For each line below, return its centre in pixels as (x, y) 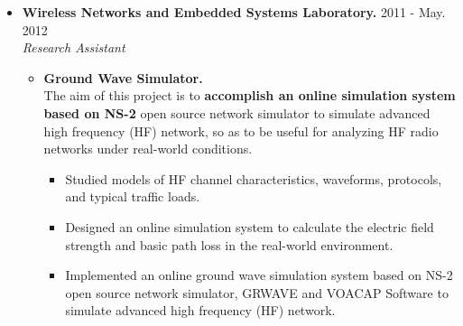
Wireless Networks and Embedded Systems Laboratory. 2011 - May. (234, 12)
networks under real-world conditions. (148, 149)
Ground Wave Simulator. (123, 77)
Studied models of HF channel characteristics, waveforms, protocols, (254, 178)
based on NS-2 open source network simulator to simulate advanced (237, 112)
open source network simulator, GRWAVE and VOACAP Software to (257, 292)
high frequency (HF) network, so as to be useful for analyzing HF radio (241, 130)
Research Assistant (74, 47)
